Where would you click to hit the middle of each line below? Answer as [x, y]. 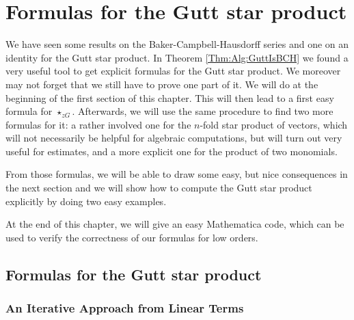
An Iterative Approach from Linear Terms [125, 308]
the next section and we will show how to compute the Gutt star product [159, 188]
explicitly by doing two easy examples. [86, 201]
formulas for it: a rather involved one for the [98, 124]
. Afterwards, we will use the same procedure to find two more [203, 111]
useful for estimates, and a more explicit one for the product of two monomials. [172, 151]
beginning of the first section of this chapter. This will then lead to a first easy [170, 97]
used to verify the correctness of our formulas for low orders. [132, 237]
